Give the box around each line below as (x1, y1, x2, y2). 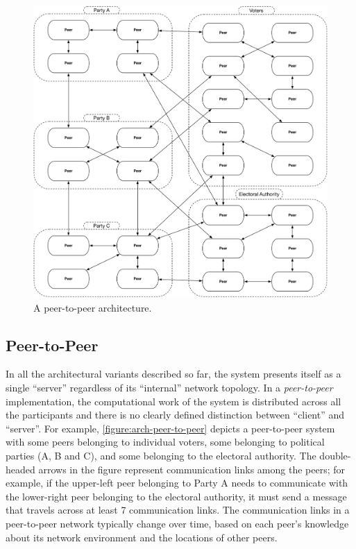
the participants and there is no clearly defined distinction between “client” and (6, 407, 345, 422)
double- (319, 448, 351, 463)
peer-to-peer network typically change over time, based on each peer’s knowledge (6, 516, 349, 531)
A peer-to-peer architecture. (33, 300, 152, 314)
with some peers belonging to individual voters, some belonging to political (6, 434, 325, 449)
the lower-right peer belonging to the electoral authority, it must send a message (6, 489, 347, 503)
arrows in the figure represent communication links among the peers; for (38, 462, 346, 476)
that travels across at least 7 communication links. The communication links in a (6, 502, 350, 517)
